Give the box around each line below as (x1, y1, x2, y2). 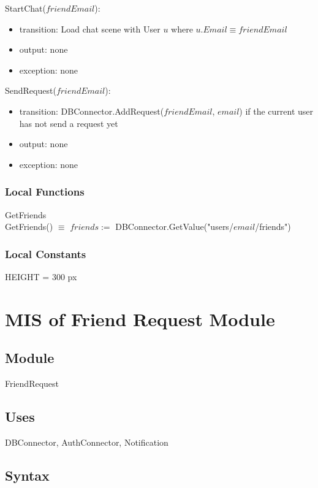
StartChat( (5, 2, 46, 14)
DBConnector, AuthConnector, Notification (5, 435, 168, 448)
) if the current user (239, 104, 314, 117)
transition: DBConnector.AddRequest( (19, 104, 164, 117)
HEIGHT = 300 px (5, 270, 77, 283)
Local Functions (5, 184, 85, 199)
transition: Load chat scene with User (19, 22, 161, 35)
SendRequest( (5, 84, 56, 97)
